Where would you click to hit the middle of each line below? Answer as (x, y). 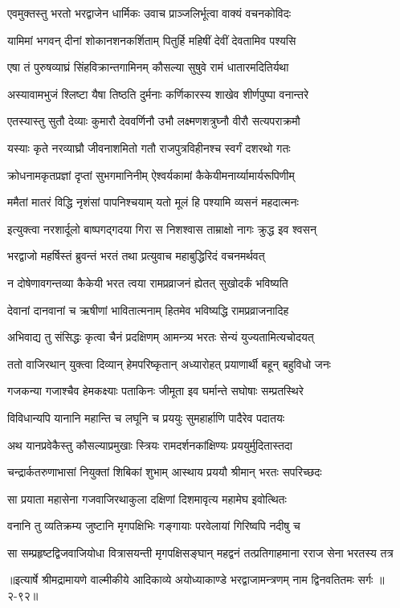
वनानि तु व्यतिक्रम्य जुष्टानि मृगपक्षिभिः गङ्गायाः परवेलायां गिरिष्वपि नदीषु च (154, 526)
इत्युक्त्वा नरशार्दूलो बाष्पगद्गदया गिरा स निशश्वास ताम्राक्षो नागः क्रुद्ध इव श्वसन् (162, 229)
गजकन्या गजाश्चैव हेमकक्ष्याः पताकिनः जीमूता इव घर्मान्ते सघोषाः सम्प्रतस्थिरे (155, 391)
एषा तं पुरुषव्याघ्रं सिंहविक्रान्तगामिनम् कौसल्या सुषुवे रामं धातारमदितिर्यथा (148, 67)
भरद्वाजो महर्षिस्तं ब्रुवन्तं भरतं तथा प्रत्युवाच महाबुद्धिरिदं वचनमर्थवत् (136, 256)
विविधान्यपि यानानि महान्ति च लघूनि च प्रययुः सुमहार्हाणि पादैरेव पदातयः (146, 417)
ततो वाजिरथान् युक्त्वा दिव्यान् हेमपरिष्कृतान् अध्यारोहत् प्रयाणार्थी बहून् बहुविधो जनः (169, 363)
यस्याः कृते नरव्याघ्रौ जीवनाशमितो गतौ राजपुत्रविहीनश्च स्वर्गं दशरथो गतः (149, 147)
